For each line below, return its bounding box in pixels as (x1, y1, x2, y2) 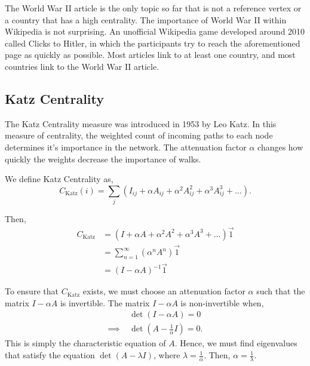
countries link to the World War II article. (5, 60, 159, 72)
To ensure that (5, 285, 59, 297)
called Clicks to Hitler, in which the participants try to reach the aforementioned (5, 36, 300, 49)
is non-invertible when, (180, 296, 264, 309)
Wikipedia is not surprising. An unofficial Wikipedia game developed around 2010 (5, 25, 305, 38)
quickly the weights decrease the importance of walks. (5, 152, 201, 165)
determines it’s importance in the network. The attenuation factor (5, 140, 247, 153)
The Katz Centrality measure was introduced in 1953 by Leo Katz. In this (5, 117, 277, 130)
